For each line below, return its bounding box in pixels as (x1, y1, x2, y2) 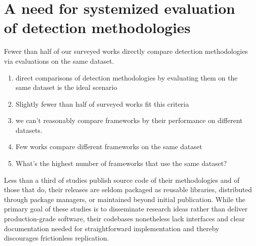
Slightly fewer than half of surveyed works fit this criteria (15, 98, 189, 109)
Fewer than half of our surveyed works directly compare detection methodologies (4, 46, 248, 56)
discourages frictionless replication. (4, 233, 109, 243)
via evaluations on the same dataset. (4, 55, 114, 66)
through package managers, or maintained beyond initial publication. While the (4, 194, 246, 204)
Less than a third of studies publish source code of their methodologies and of (4, 174, 240, 185)
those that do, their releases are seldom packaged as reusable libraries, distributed (4, 184, 252, 195)
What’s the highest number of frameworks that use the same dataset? (15, 158, 227, 168)
